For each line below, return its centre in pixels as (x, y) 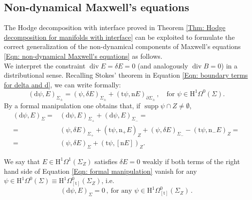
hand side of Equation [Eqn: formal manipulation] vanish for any (100, 171)
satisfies (106, 161)
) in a (229, 65)
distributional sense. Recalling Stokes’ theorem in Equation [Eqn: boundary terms (126, 75)
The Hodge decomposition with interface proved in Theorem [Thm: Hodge (115, 27)
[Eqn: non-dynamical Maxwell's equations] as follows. (83, 56)
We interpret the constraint (45, 65)
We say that (22, 161)
